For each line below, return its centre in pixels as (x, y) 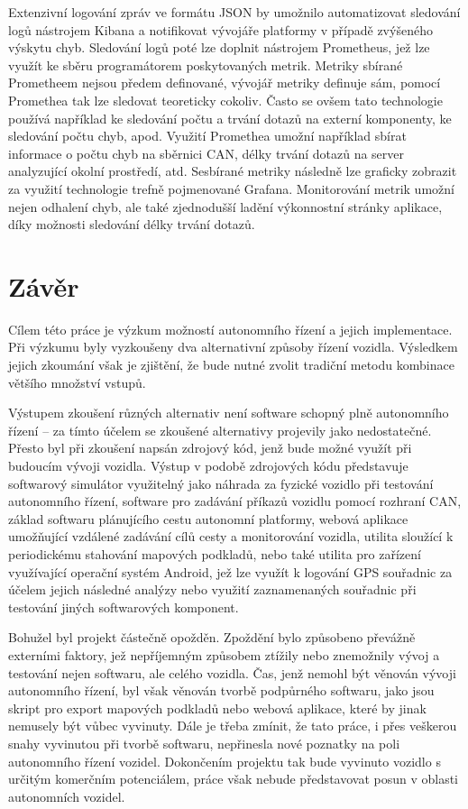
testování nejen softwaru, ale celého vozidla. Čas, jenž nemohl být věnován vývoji (232, 672)
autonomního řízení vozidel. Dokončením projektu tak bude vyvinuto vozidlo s (225, 761)
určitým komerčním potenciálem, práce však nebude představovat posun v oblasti (234, 779)
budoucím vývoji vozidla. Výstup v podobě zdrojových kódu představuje (208, 465)
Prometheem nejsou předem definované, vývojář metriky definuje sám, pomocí (225, 83)
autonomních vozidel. (67, 796)
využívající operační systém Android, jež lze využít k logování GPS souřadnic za (230, 571)
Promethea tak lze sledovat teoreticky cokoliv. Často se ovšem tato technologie (225, 100)
